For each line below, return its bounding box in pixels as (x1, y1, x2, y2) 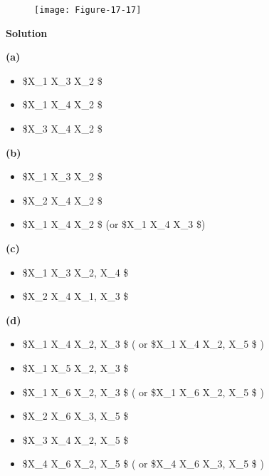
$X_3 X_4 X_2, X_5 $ (22, 432, 129, 447)
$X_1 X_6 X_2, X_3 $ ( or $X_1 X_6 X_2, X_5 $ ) (22, 384, 264, 399)
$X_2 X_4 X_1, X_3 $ (22, 289, 129, 304)
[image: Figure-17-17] (34, 5, 142, 15)
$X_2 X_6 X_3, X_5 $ (22, 408, 129, 423)
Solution (6, 25, 48, 40)
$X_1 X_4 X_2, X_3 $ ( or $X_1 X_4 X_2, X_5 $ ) (22, 336, 264, 351)
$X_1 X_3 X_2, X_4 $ (22, 264, 129, 279)
